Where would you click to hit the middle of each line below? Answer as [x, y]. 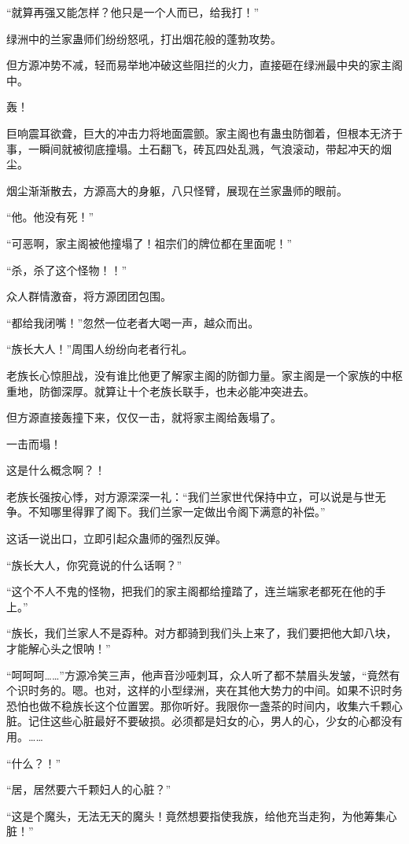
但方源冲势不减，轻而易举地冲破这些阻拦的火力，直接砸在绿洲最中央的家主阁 [204, 65]
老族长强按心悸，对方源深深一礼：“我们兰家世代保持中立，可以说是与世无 [196, 496]
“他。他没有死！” [50, 217]
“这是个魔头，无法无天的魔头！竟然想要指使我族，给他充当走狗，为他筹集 [196, 815]
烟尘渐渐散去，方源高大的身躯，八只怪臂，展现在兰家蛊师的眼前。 [177, 190]
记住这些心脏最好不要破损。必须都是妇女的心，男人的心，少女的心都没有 [215, 721]
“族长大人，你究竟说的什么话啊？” [94, 564]
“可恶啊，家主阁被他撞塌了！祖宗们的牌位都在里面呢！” [149, 243]
